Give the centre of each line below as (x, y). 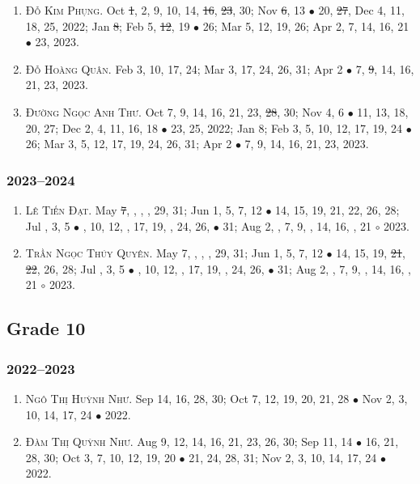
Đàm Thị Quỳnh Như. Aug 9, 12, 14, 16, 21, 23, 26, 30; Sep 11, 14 (189, 442)
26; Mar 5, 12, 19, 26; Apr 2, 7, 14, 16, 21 (306, 25)
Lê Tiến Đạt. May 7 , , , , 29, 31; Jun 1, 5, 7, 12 (144, 209)
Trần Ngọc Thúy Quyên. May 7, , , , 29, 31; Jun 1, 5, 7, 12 (174, 253)
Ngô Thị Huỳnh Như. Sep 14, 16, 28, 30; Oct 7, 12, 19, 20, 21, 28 (187, 398)
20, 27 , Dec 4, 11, (361, 10)
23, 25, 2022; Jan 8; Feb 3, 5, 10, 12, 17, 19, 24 (287, 127)
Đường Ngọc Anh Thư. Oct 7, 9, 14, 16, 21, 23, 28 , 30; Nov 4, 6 (185, 111)
